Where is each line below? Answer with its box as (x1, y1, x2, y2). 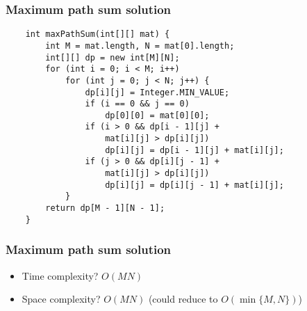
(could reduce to (148, 292, 218, 306)
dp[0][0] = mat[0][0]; (105, 110, 210, 120)
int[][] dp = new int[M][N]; (45, 52, 180, 63)
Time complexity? (22, 268, 99, 282)
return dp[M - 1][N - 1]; (45, 203, 165, 214)
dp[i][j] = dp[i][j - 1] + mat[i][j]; (105, 180, 284, 190)
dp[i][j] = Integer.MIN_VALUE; (85, 87, 230, 97)
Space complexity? (22, 292, 101, 306)
